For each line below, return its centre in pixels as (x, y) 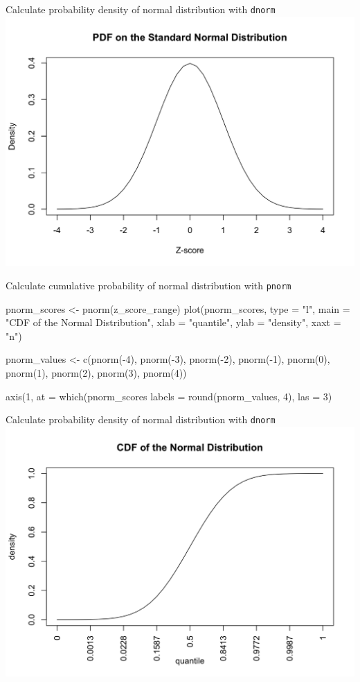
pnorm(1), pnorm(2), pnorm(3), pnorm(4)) (96, 373)
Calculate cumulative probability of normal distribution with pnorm (148, 285)
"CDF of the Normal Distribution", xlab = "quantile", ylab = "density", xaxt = (173, 322)
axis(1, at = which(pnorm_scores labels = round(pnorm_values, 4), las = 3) (169, 396)
